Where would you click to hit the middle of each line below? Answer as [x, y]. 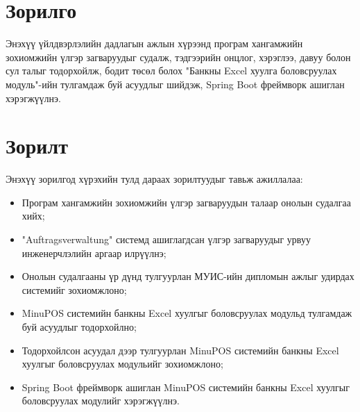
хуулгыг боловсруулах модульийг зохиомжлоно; [122, 364]
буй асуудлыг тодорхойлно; [79, 326]
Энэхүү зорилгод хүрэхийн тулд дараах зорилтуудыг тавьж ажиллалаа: [154, 179]
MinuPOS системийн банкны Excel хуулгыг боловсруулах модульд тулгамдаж [187, 313]
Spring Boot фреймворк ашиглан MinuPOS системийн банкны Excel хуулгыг [186, 387]
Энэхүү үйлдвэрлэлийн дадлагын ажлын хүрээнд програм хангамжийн [154, 43]
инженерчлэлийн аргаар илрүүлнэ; [94, 253]
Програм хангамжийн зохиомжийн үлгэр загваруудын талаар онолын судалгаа [186, 202]
